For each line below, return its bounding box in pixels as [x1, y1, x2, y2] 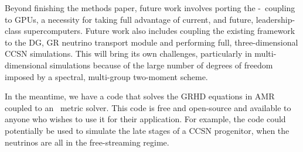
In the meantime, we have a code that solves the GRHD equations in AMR [5, 90, 275, 102]
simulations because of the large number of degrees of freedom [50, 58, 273, 71]
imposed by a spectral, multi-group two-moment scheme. [5, 70, 208, 82]
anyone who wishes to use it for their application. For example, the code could [5, 113, 286, 125]
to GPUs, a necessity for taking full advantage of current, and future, [5, 13, 254, 25]
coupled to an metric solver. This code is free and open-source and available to [5, 101, 291, 113]
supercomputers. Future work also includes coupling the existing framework [23, 25, 295, 37]
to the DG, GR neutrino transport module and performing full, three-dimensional [5, 36, 298, 48]
